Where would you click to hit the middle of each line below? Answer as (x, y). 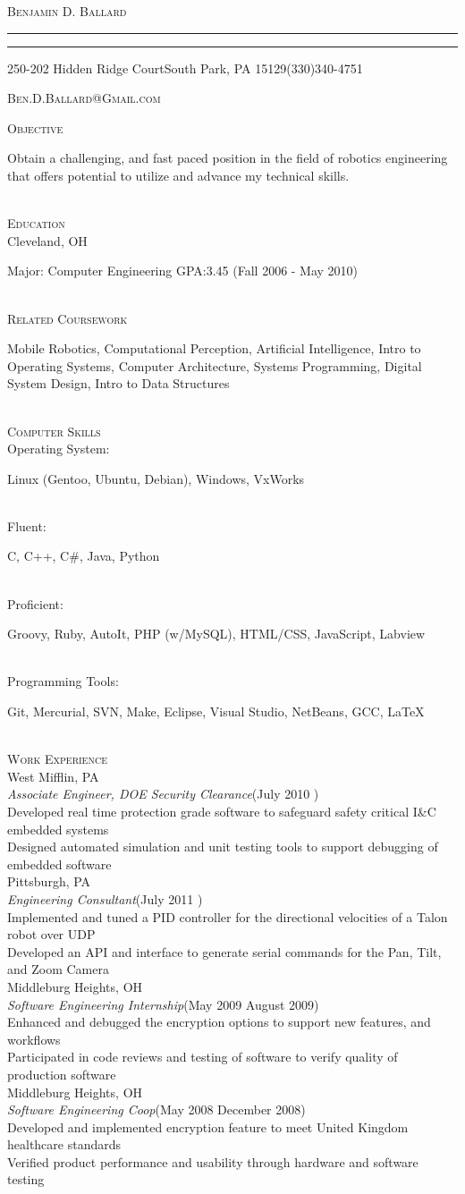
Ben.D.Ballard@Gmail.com (84, 98)
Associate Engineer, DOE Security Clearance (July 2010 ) (163, 794)
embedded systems (58, 829)
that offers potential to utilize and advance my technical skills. (178, 175)
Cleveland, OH (47, 240)
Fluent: (27, 525)
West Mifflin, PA (53, 776)
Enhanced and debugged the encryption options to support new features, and (219, 1022)
